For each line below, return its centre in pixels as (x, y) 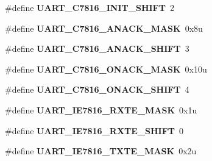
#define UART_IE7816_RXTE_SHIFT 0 (94, 130)
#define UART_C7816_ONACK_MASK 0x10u (106, 69)
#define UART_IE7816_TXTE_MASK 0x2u (101, 151)
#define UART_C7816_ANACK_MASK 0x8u (104, 28)
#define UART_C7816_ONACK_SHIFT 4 (97, 89)
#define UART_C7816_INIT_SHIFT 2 (90, 7)
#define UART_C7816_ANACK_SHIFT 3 (97, 48)
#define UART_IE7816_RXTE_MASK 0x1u (101, 109)
